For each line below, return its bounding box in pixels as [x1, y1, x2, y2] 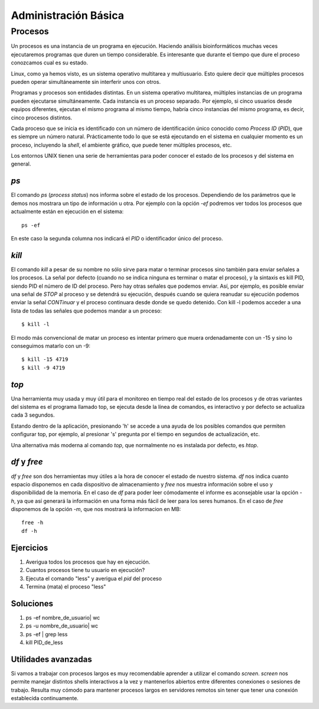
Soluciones [11, 599, 53, 609]
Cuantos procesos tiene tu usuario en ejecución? [25, 567, 145, 574]
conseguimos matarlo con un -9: [11, 342, 91, 349]
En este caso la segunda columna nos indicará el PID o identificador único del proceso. [11, 235, 223, 242]
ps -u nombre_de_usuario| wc [25, 622, 99, 629]
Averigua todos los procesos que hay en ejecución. [25, 558, 151, 565]
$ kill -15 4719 [21, 356, 69, 363]
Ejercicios [11, 542, 48, 552]
